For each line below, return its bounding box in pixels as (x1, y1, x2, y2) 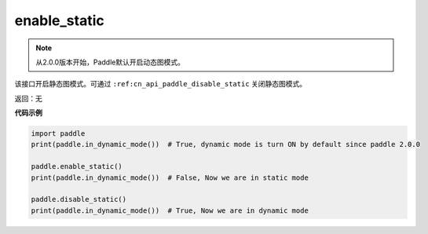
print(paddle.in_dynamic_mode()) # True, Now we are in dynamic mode (31, 206, 309, 215)
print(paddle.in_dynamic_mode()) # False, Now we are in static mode (31, 173, 309, 182)
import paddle (31, 130, 86, 138)
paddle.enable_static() (31, 162, 123, 171)
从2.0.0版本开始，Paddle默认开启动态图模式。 (35, 57, 185, 67)
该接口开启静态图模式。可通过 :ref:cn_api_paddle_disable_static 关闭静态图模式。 (14, 79, 307, 89)
